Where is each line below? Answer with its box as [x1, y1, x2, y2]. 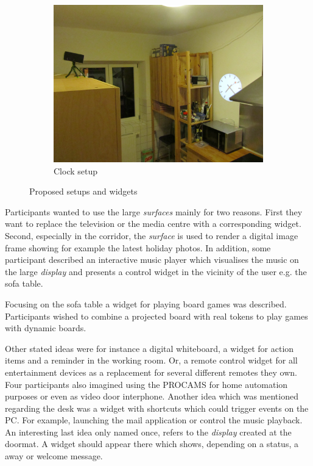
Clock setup [54, 164, 98, 177]
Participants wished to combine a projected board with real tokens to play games [5, 309, 308, 322]
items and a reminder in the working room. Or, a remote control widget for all [5, 354, 298, 367]
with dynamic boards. [5, 321, 86, 334]
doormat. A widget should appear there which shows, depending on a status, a [5, 437, 298, 450]
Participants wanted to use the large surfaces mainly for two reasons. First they [5, 205, 303, 218]
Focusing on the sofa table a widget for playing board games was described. [5, 297, 287, 310]
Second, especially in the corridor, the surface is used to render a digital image [5, 229, 298, 242]
